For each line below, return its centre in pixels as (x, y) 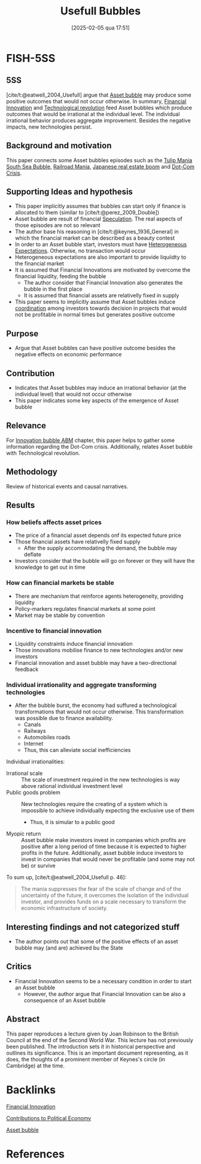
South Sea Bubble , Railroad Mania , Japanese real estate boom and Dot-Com (100, 166)
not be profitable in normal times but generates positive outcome (95, 315)
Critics (19, 967)
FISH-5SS (31, 58)
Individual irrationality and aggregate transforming (81, 685)
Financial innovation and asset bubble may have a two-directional (96, 662)
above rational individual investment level (72, 786)
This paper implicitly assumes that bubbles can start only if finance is (100, 206)
